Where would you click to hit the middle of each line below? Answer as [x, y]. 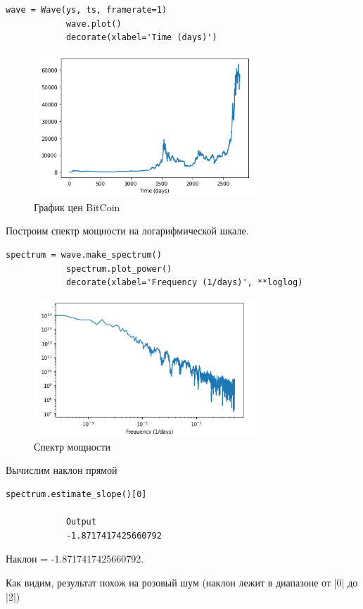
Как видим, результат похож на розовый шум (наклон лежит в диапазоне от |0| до [182, 582]
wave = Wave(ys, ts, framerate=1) [87, 10]
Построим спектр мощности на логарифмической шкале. [127, 231]
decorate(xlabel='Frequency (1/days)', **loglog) [184, 283]
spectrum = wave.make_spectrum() [84, 255]
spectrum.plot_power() [119, 269]
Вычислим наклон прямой [62, 470]
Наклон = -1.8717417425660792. [75, 559]
